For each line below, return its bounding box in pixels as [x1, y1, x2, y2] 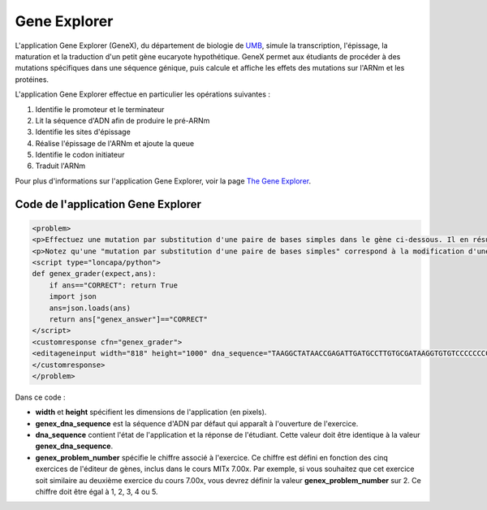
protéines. [15, 74, 49, 84]
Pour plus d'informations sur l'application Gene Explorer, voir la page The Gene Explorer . [15, 175, 312, 186]
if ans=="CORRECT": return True [49, 280, 179, 290]
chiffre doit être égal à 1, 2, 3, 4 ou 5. [35, 487, 158, 497]
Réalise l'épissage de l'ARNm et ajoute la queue [35, 138, 195, 148]
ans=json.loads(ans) [49, 303, 131, 313]
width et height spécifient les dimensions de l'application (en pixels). [35, 407, 267, 417]
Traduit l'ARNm [35, 161, 86, 171]
